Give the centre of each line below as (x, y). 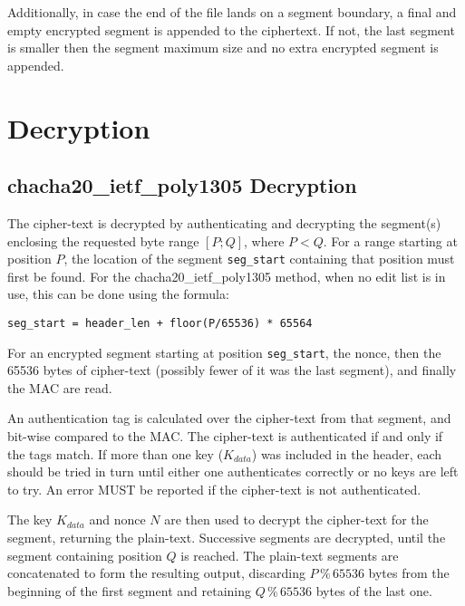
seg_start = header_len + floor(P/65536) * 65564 (160, 323)
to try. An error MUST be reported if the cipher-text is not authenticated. (214, 489)
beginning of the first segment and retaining (129, 590)
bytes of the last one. (374, 590)
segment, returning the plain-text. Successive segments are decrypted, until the (227, 538)
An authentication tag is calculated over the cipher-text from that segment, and (229, 418)
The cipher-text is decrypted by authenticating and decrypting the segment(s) (224, 222)
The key (30, 519)
